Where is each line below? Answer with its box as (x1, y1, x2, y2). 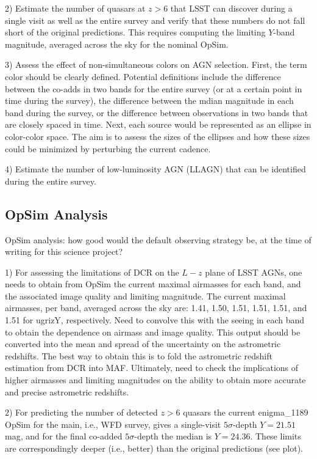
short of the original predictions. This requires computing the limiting (5, 26, 266, 39)
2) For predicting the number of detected (5, 406, 158, 419)
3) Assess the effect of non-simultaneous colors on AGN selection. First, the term (5, 58, 307, 71)
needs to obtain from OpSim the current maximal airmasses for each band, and (5, 277, 301, 290)
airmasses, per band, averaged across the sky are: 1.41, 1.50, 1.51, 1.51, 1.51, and (5, 301, 307, 314)
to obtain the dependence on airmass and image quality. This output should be (5, 325, 301, 338)
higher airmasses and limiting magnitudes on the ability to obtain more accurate (5, 373, 306, 386)
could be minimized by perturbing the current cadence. (5, 142, 211, 155)
